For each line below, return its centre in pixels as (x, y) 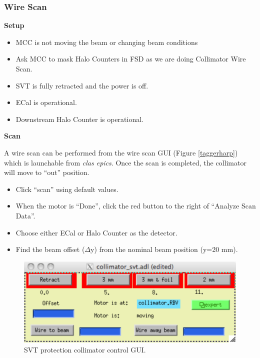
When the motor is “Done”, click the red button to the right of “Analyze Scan (136, 206)
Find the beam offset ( (50, 249)
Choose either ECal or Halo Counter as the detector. (96, 232)
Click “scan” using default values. (67, 189)
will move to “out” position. (47, 172)
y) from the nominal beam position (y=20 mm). (164, 249)
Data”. (25, 215)
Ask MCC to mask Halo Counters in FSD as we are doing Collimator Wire (131, 59)
